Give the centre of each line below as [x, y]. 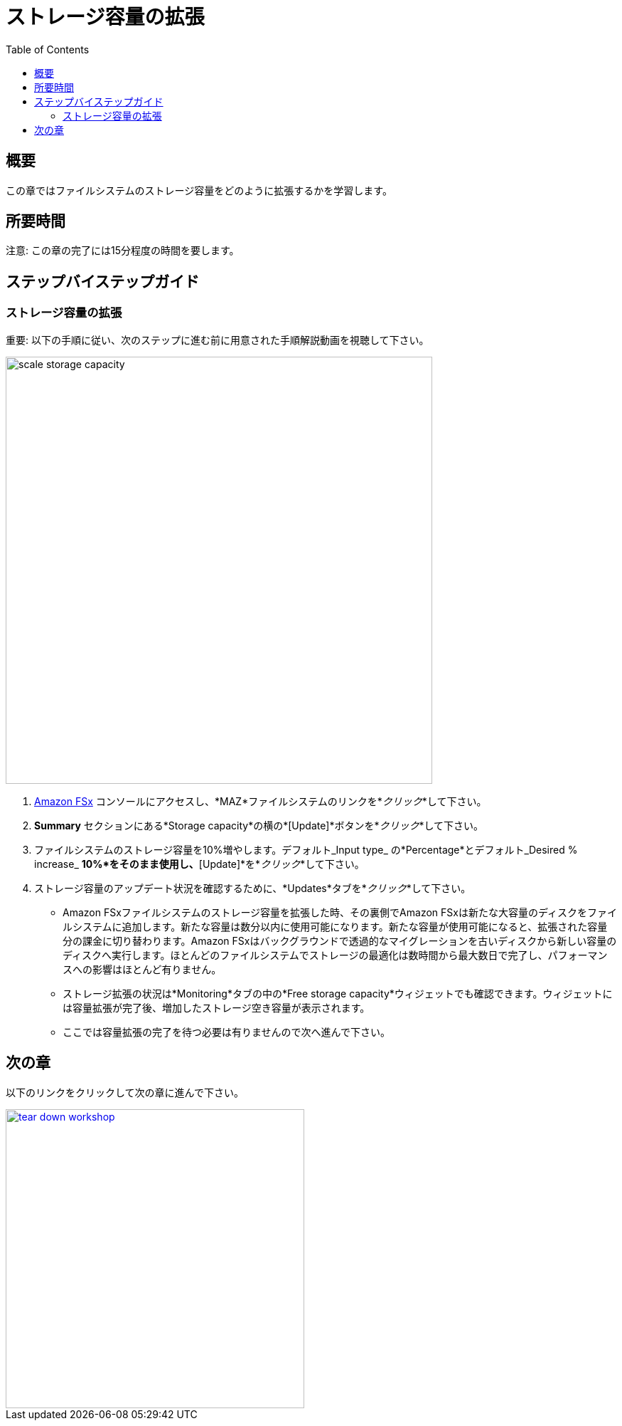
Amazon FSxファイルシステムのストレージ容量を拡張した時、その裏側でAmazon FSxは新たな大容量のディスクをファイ [340, 912]
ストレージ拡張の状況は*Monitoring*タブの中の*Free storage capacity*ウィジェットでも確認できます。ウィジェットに [338, 993]
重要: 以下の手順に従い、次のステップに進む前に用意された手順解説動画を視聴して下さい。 [218, 340]
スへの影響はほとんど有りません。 [142, 969]
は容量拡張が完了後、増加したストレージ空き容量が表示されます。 [216, 1007]
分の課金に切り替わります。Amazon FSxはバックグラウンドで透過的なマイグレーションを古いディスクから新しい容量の [340, 940]
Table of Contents [48, 49]
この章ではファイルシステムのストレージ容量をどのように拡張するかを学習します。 [199, 190]
